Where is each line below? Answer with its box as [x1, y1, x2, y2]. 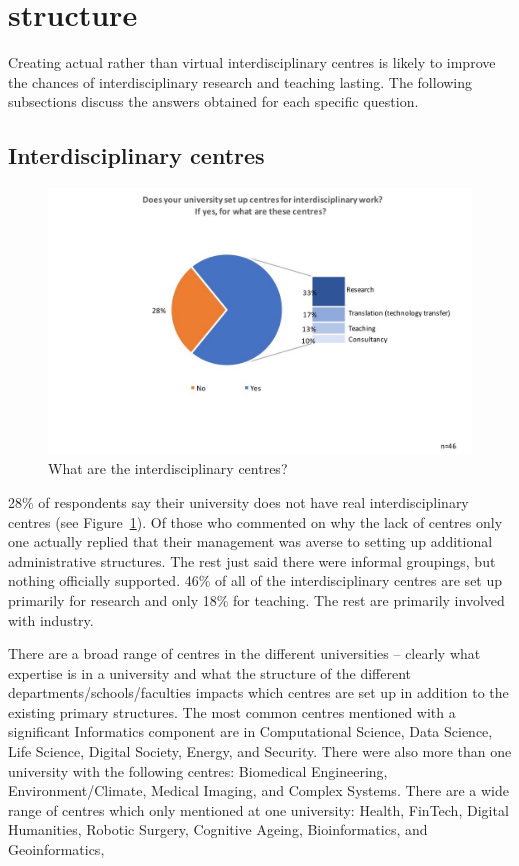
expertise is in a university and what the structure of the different [8, 662, 412, 683]
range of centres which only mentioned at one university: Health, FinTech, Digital [8, 799, 509, 820]
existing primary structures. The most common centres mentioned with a [8, 701, 456, 722]
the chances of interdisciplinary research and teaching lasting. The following [8, 71, 473, 92]
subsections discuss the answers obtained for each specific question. [8, 91, 419, 112]
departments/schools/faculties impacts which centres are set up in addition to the [8, 682, 509, 703]
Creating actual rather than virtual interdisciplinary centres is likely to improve [8, 52, 496, 73]
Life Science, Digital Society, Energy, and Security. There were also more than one [8, 741, 512, 762]
